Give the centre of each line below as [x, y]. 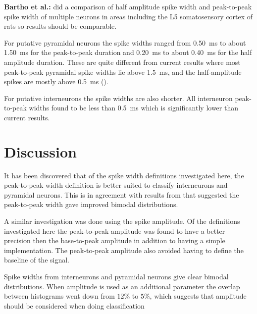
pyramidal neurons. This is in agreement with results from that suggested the [122, 194]
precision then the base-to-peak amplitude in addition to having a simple [115, 240]
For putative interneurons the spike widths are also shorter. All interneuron [118, 98]
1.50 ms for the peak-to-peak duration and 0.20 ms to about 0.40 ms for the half [128, 52]
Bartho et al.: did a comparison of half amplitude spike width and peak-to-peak [128, 6]
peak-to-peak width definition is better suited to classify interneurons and [116, 185]
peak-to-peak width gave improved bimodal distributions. [91, 204]
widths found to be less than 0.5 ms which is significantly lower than [134, 108]
